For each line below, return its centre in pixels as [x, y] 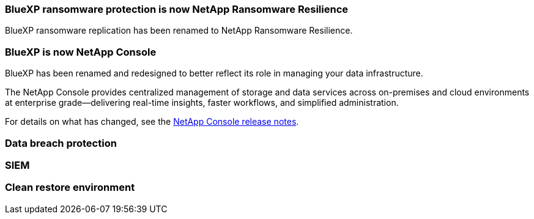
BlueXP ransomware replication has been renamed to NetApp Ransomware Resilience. [179, 31]
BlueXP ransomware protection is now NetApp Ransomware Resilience [177, 9]
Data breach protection [61, 143]
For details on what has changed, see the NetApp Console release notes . [152, 122]
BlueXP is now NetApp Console [81, 52]
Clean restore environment [70, 187]
